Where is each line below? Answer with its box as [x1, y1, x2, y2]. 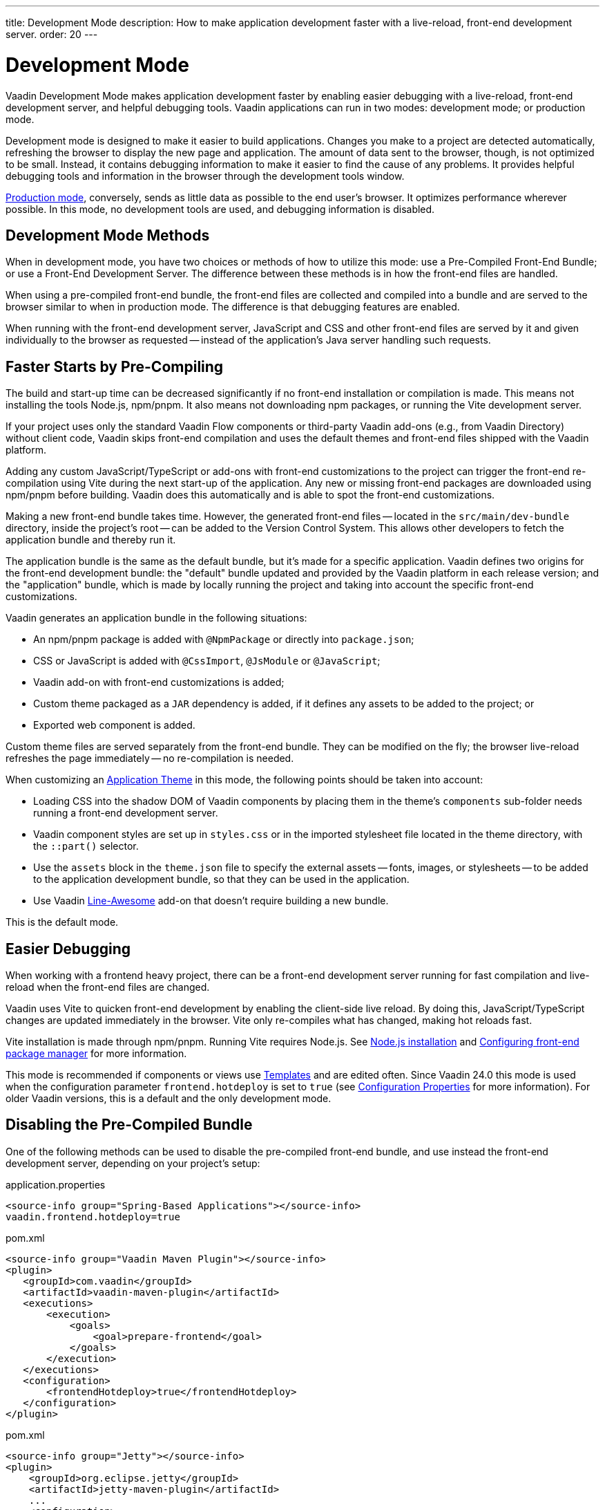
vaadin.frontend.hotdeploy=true [6, 1211, 180, 1222]
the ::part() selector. [33, 840, 139, 852]
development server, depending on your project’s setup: [6, 1157, 260, 1169]
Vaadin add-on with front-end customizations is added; [33, 676, 285, 689]
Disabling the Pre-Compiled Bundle [6, 1116, 253, 1134]
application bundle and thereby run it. [6, 534, 176, 546]
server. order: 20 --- [6, 28, 98, 40]
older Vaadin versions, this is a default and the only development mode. [6, 1092, 332, 1105]
